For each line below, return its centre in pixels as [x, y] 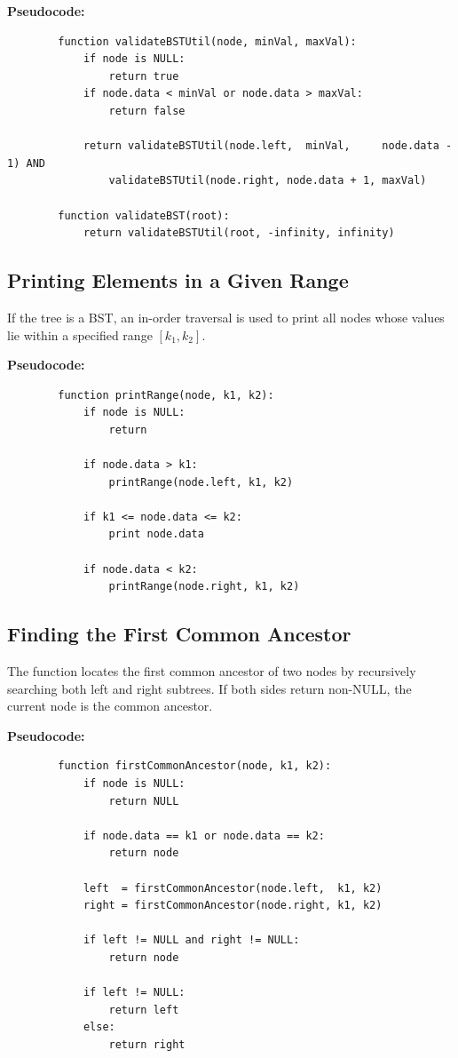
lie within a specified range [80, 334]
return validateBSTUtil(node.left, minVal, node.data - [268, 146]
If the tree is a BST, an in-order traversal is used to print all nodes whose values [226, 317]
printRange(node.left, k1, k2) [201, 482]
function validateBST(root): [144, 215]
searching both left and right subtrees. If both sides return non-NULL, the [209, 688]
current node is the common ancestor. [110, 706]
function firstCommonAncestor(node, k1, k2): [195, 766]
